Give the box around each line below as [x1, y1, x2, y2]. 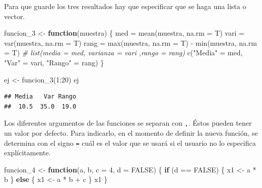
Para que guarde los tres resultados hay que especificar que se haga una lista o [4, 1, 246, 11]
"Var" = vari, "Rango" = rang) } [4, 57, 104, 67]
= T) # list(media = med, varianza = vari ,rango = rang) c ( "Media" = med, [4, 47, 243, 58]
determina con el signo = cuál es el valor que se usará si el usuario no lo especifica [4, 137, 256, 148]
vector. [4, 11, 25, 21]
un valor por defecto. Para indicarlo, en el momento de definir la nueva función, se [4, 128, 258, 138]
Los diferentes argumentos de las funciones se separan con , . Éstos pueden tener [4, 118, 252, 128]
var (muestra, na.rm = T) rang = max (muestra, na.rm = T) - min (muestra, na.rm [4, 37, 257, 48]
